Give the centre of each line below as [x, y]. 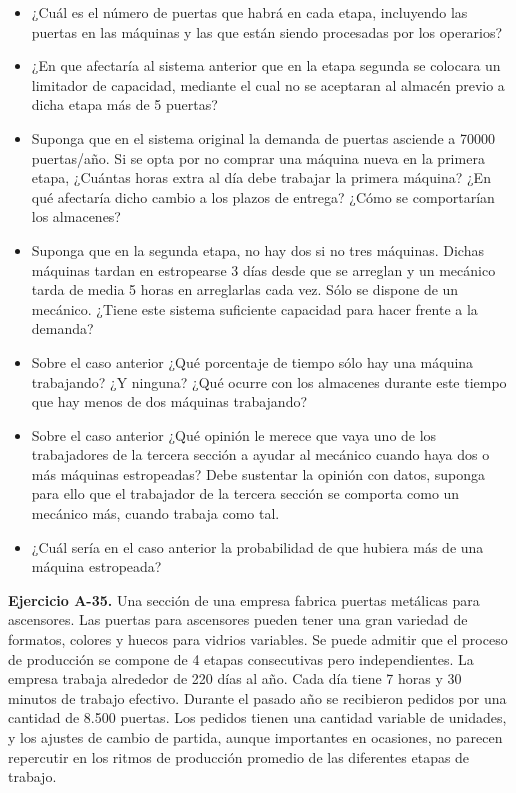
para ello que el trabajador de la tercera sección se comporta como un [245, 493]
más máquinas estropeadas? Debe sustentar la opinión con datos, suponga [258, 473]
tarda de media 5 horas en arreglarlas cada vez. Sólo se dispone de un [245, 289]
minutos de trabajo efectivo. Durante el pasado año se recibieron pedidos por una [257, 697]
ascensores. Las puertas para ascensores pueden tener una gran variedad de [238, 619]
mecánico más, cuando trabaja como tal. [155, 513]
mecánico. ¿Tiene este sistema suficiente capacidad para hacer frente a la [254, 308]
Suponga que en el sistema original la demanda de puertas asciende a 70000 [263, 137]
